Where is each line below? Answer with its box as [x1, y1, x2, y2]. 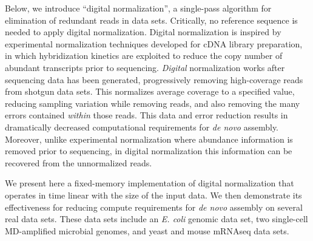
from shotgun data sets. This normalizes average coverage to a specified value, [5, 85, 295, 98]
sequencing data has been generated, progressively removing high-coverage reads [5, 73, 303, 86]
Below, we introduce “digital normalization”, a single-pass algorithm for [5, 2, 272, 14]
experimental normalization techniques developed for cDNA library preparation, [5, 37, 303, 50]
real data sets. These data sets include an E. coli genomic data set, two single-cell [5, 212, 308, 225]
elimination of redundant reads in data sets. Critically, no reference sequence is [5, 13, 298, 26]
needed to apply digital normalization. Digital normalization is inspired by [5, 25, 281, 38]
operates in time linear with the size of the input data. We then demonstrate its [5, 188, 302, 201]
